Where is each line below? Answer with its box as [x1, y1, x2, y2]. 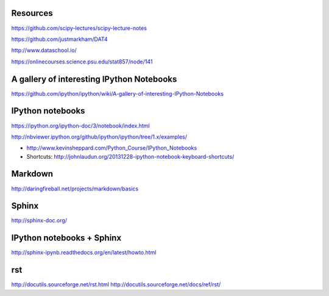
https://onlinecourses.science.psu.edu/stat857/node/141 [11, 58, 153, 65]
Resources [11, 8, 53, 18]
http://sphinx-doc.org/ [11, 217, 67, 224]
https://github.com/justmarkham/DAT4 [11, 35, 108, 43]
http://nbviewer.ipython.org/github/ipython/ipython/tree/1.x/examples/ [11, 133, 188, 140]
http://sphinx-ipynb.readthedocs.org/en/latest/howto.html [11, 249, 157, 256]
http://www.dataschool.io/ [11, 46, 77, 54]
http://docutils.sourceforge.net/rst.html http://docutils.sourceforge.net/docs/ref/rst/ [11, 281, 221, 288]
